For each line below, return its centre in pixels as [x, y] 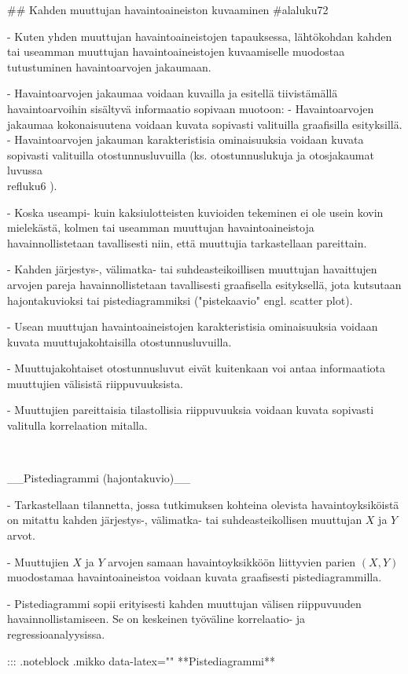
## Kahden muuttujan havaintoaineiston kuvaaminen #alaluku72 [168, 9]
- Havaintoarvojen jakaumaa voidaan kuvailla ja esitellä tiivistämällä [173, 93]
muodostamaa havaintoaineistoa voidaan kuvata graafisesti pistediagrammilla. [195, 577]
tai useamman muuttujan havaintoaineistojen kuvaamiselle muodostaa [176, 51]
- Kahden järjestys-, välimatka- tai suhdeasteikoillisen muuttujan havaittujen [192, 269]
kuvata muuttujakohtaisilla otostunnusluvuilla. [119, 341]
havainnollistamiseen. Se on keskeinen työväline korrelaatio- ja [156, 619]
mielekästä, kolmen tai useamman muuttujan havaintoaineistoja [161, 227]
